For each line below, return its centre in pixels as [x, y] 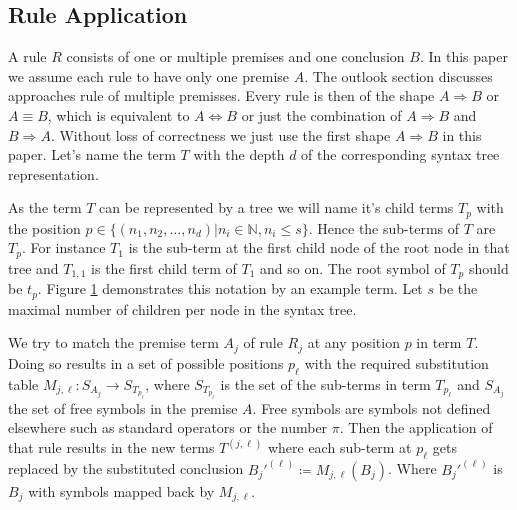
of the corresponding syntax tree [400, 154]
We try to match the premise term [113, 342]
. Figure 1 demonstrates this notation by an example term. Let [230, 288]
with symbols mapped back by [121, 490]
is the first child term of [164, 267]
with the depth [239, 154]
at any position [353, 342]
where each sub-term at [339, 447]
